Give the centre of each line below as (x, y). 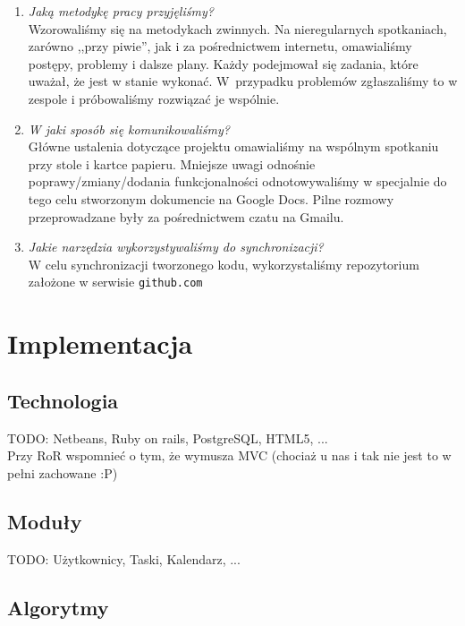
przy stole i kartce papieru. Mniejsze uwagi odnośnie (172, 163)
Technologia (63, 400)
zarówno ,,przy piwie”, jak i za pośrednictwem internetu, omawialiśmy (220, 46)
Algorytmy (58, 607)
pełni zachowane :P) (63, 472)
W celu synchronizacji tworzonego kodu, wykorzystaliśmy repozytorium (224, 264)
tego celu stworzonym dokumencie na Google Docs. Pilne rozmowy (211, 198)
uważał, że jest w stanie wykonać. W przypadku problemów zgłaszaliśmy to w (243, 81)
